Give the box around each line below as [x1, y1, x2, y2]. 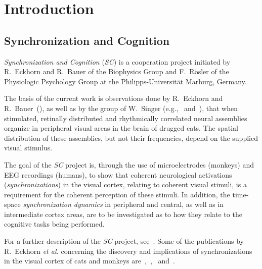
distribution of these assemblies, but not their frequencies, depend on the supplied [4, 132, 258, 143]
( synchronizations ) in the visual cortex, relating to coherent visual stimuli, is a [4, 179, 247, 190]
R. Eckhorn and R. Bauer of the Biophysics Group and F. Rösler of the [4, 66, 229, 77]
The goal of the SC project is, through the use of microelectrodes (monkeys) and [4, 159, 254, 170]
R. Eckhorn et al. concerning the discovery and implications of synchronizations [4, 245, 252, 256]
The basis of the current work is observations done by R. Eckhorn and [4, 93, 223, 103]
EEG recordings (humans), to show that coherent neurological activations [4, 169, 232, 180]
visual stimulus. [4, 142, 53, 153]
